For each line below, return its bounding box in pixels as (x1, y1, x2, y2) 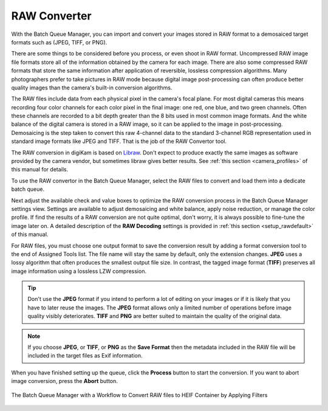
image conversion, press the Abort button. (11, 378, 118, 385)
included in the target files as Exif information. (27, 352, 143, 359)
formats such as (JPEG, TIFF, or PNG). (11, 38, 108, 46)
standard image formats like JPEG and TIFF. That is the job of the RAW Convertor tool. (11, 137, 227, 145)
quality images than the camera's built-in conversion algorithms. (11, 84, 173, 91)
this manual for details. (11, 166, 69, 173)
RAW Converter (11, 9, 92, 22)
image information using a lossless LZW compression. (11, 268, 147, 275)
